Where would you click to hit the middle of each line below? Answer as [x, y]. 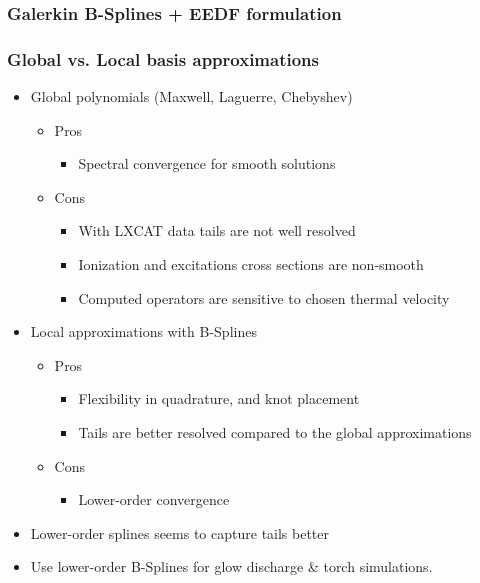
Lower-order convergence [154, 499]
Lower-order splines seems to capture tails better [180, 532]
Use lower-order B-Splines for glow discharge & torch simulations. [231, 566]
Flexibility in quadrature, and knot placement [219, 398]
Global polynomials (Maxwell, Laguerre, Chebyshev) [191, 96]
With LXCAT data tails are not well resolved [217, 230]
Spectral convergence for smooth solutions [207, 163]
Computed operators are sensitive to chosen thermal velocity [264, 297]
